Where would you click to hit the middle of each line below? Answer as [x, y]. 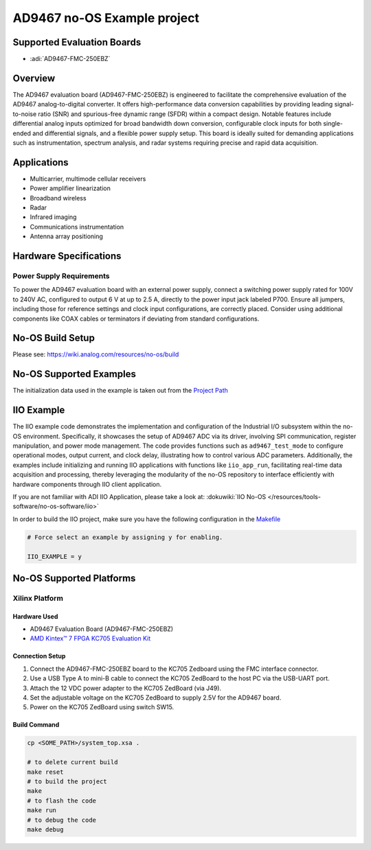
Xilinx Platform [38, 598]
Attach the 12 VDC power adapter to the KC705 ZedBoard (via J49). [126, 688]
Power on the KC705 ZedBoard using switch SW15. [102, 707]
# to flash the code [61, 801]
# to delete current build [72, 762]
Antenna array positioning [66, 236]
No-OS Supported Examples [75, 374]
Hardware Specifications [67, 256]
